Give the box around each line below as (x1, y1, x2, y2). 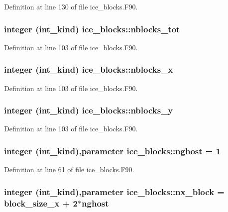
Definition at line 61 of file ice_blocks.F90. (4, 164, 134, 175)
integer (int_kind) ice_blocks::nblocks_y (4, 104, 173, 116)
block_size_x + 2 (4, 197, 78, 209)
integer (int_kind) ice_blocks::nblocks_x (4, 63, 173, 76)
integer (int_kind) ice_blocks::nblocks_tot (4, 22, 180, 35)
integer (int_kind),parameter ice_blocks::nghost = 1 (4, 144, 221, 157)
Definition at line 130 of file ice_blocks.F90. (4, 1, 138, 11)
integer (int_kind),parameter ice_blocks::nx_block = (4, 185, 225, 198)
